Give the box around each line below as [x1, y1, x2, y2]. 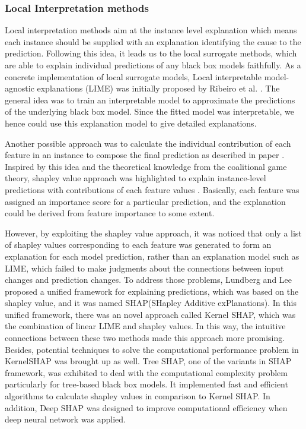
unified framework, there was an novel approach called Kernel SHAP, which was [5, 308, 296, 320]
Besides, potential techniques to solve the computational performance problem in [5, 343, 299, 355]
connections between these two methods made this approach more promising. [5, 332, 285, 344]
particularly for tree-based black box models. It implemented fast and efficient [5, 378, 288, 390]
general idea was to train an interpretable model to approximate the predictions [5, 93, 295, 106]
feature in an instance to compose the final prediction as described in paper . [5, 149, 285, 161]
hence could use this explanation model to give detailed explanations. [5, 116, 257, 129]
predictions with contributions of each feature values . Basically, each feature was [5, 183, 299, 195]
